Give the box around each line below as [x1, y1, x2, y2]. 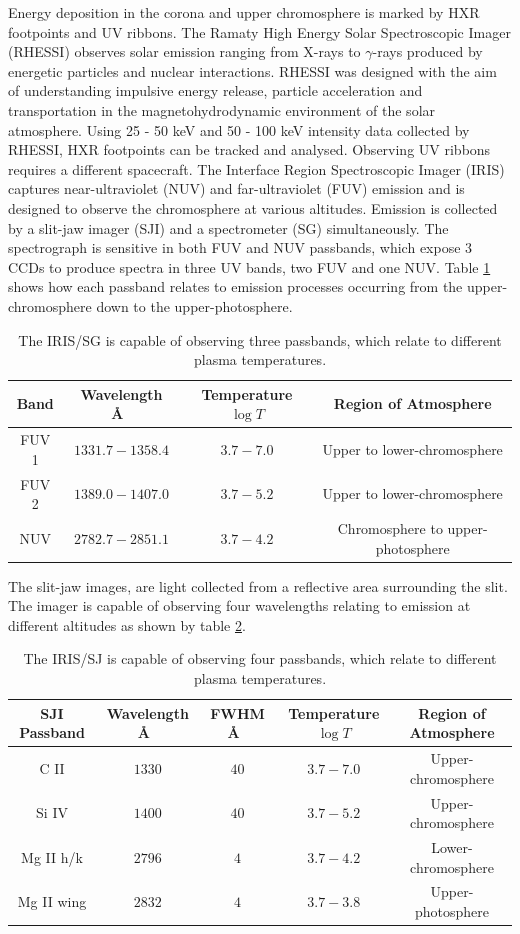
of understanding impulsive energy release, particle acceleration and [8, 80, 423, 101]
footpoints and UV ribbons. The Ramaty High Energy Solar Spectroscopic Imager [8, 21, 511, 42]
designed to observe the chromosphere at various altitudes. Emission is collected [8, 197, 498, 218]
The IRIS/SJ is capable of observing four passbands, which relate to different [23, 648, 497, 669]
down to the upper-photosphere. [96, 295, 293, 316]
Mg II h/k [21, 846, 83, 867]
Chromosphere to [337, 518, 443, 538]
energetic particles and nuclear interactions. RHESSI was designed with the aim [8, 60, 497, 81]
